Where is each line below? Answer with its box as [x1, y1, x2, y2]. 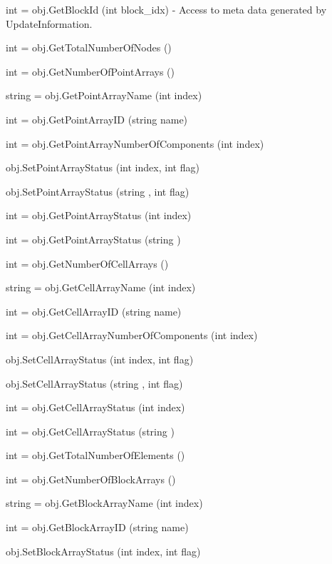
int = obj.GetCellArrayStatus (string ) [6, 423, 175, 438]
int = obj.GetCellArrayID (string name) [6, 303, 182, 318]
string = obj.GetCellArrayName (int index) [6, 280, 196, 295]
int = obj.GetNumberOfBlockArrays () [6, 471, 176, 486]
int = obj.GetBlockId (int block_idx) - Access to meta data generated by [6, 2, 327, 16]
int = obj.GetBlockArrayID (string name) [6, 520, 189, 535]
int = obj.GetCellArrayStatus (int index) [6, 400, 185, 415]
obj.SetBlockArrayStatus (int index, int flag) [6, 543, 201, 558]
